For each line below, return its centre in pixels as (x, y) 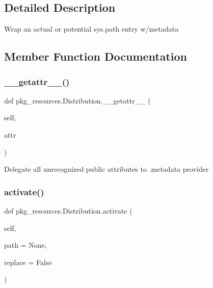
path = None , (25, 245)
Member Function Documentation (96, 56)
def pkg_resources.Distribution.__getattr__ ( (77, 100)
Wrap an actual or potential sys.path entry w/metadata (91, 29)
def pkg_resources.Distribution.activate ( (68, 210)
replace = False (28, 262)
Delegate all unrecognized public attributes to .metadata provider (107, 169)
